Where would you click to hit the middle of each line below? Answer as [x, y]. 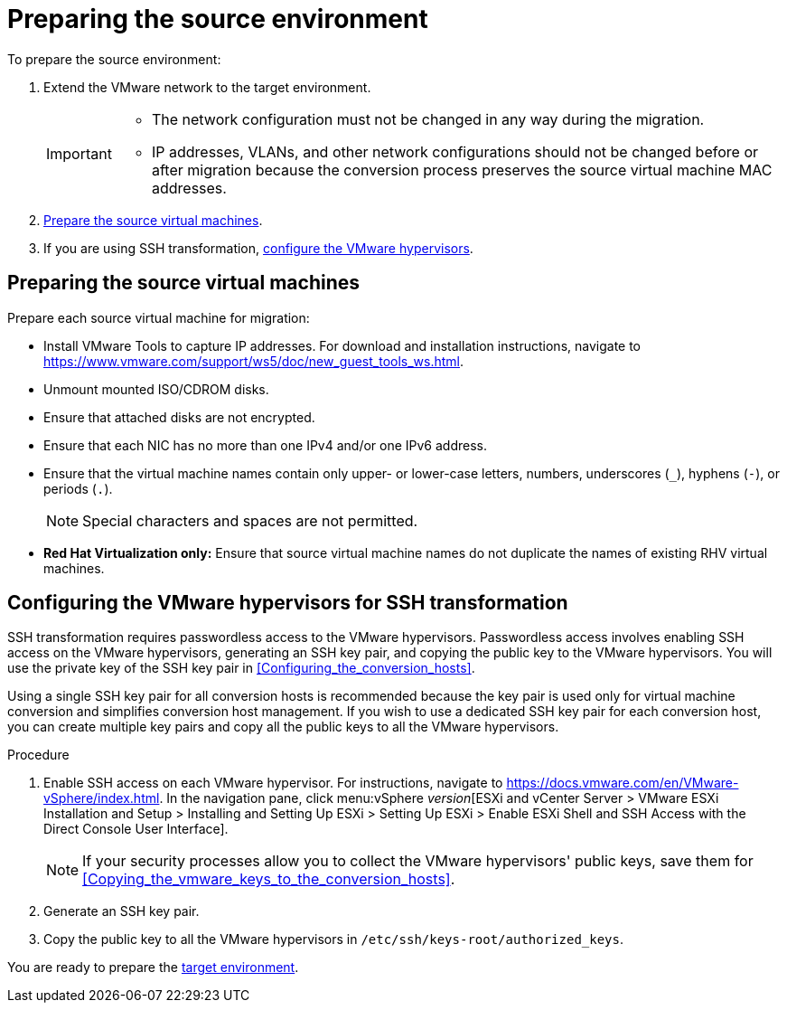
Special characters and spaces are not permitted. [250, 520]
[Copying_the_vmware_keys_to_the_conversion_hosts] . [269, 879]
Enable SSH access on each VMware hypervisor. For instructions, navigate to [273, 783]
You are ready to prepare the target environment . [153, 968]
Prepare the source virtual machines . [153, 220]
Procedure [38, 755]
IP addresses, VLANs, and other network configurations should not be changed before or [454, 151]
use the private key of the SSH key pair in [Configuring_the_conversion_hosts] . [241, 668]
